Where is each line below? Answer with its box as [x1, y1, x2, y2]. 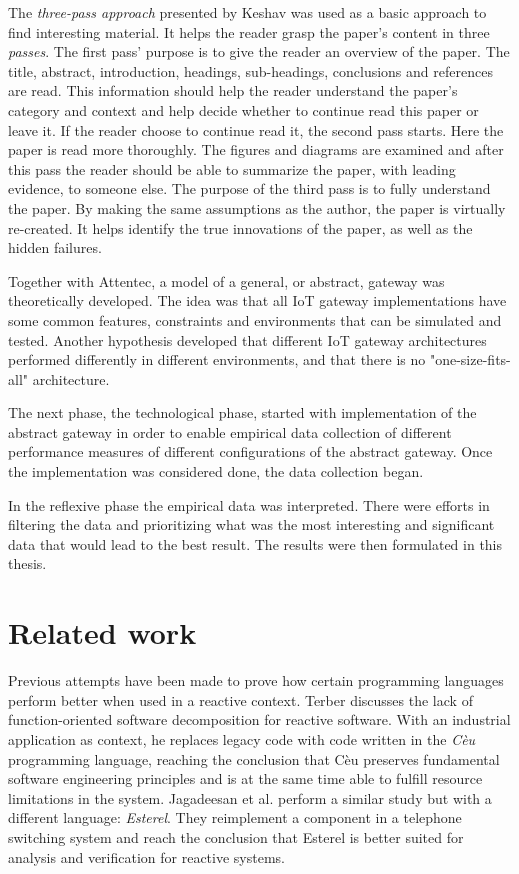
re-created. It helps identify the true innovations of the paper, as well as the [8, 217, 473, 238]
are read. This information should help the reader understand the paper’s [8, 80, 458, 101]
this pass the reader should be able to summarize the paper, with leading [8, 158, 456, 179]
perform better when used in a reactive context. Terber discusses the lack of [8, 689, 473, 710]
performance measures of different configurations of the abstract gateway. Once [8, 441, 493, 462]
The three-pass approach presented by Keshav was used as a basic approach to [8, 2, 487, 22]
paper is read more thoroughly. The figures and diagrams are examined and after [8, 139, 504, 160]
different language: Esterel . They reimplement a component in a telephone [8, 807, 462, 828]
